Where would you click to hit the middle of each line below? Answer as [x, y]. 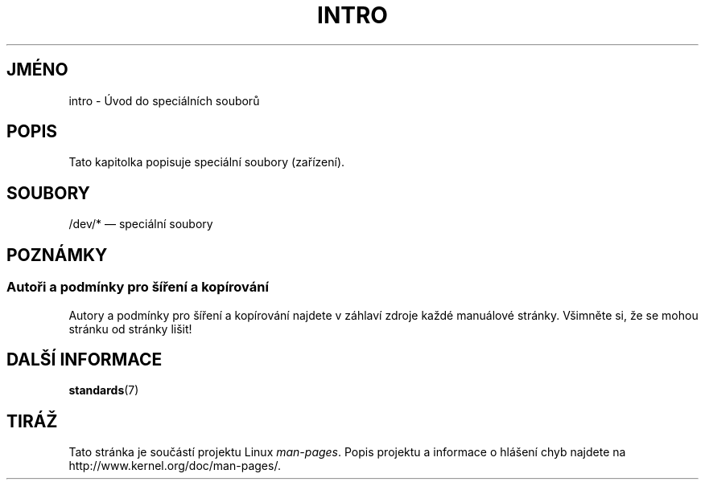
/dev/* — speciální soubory [141, 224]
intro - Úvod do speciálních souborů [164, 100]
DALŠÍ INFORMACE [85, 359]
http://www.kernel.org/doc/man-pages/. [175, 466]
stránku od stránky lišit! [130, 329]
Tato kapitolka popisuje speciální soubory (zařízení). [207, 162]
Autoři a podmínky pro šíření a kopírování [138, 287]
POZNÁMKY [57, 255]
